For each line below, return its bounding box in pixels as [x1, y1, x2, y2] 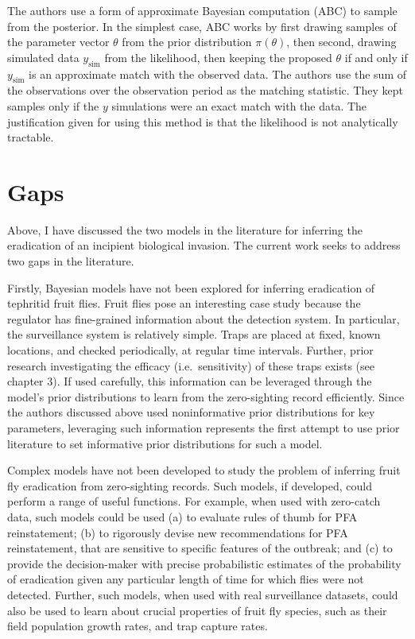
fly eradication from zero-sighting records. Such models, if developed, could [7, 477, 372, 494]
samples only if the [7, 97, 99, 114]
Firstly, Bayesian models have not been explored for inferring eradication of [7, 279, 375, 296]
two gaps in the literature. [7, 253, 134, 269]
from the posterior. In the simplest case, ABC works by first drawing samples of [7, 17, 397, 34]
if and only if [344, 48, 408, 65]
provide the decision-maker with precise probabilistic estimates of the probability [7, 555, 401, 571]
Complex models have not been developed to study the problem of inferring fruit [7, 462, 401, 478]
